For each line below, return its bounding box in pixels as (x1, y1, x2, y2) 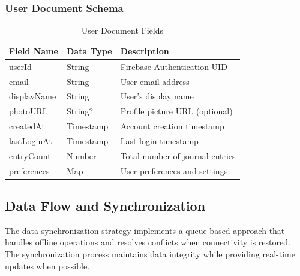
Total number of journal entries (120, 149, 236, 162)
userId (9, 60, 32, 72)
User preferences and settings (120, 164, 228, 177)
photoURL (9, 105, 48, 117)
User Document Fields (81, 24, 163, 37)
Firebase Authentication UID (120, 60, 227, 72)
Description (120, 44, 169, 57)
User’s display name (120, 90, 194, 102)
